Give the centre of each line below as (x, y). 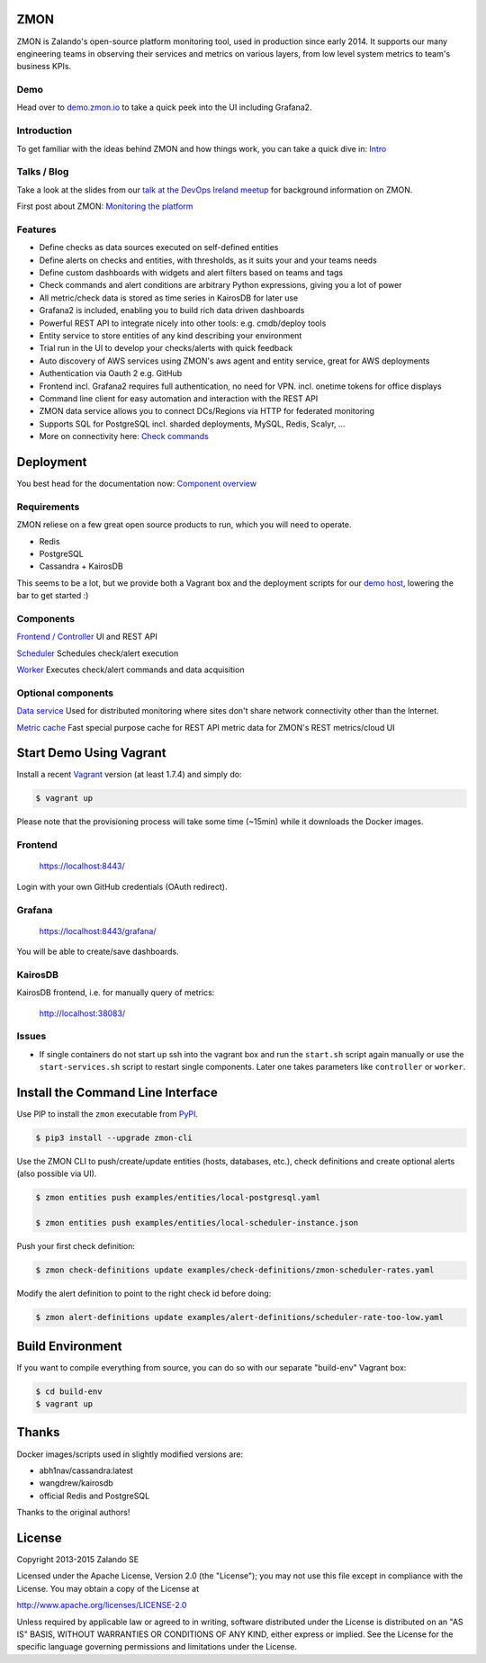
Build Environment (69, 1346)
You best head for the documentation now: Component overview (136, 484)
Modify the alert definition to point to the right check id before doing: (144, 1294)
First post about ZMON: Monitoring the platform (105, 206)
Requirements (48, 507)
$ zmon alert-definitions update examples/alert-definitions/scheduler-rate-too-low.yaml (240, 1317)
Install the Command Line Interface (117, 1092)
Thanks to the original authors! (73, 1513)
